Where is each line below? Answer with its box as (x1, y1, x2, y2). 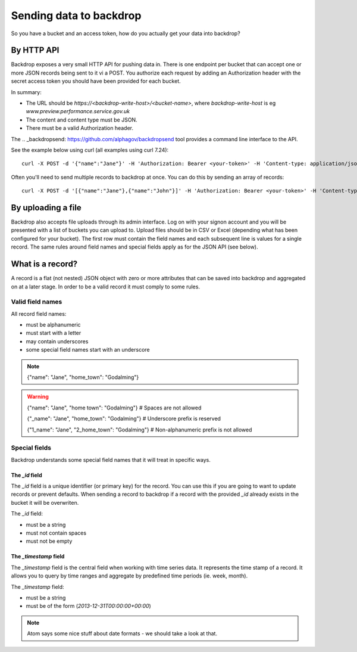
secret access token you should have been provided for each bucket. (11, 77, 181, 85)
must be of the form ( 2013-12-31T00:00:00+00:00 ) (26, 603, 151, 610)
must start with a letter (26, 330, 82, 337)
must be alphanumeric (26, 321, 81, 328)
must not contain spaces (26, 529, 86, 536)
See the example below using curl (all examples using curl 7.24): (11, 146, 169, 153)
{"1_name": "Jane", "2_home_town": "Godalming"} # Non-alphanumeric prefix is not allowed (27, 426, 252, 433)
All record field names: (11, 310, 67, 317)
